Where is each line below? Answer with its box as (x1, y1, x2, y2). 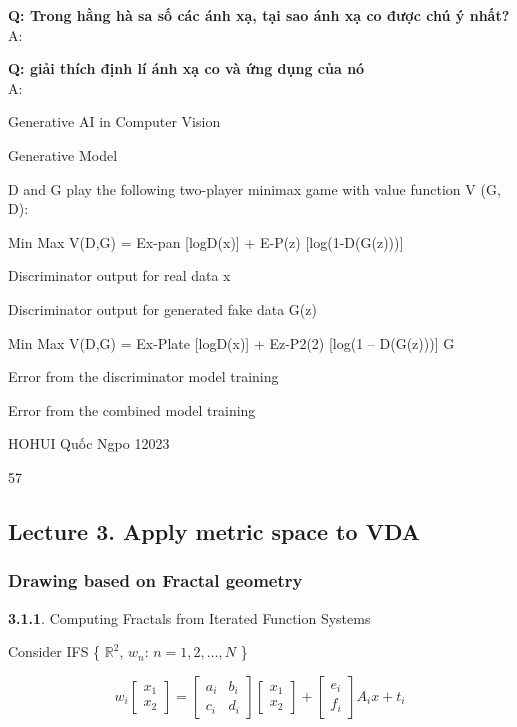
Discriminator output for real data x (8, 265, 231, 286)
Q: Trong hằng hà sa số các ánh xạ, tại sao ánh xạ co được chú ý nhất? (8, 5, 510, 25)
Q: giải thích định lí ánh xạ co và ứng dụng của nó (8, 58, 365, 79)
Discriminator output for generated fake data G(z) (8, 298, 317, 319)
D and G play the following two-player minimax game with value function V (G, (8, 178, 501, 199)
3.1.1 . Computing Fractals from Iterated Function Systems (8, 607, 371, 628)
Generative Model (8, 144, 118, 165)
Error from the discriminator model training (8, 366, 279, 387)
